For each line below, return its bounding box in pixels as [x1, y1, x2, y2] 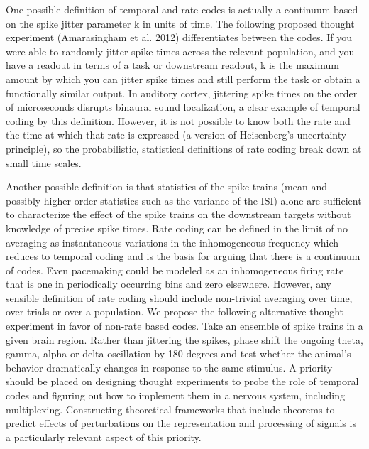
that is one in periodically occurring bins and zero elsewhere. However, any [6, 276, 331, 291]
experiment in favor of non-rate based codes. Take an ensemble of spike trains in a [6, 318, 363, 333]
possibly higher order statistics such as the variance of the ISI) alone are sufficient [6, 193, 362, 207]
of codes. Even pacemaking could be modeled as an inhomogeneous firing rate [6, 262, 344, 277]
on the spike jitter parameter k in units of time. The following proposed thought [6, 16, 355, 31]
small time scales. [6, 155, 82, 170]
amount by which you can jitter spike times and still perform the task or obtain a [6, 71, 360, 86]
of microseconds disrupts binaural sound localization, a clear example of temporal [6, 99, 360, 114]
